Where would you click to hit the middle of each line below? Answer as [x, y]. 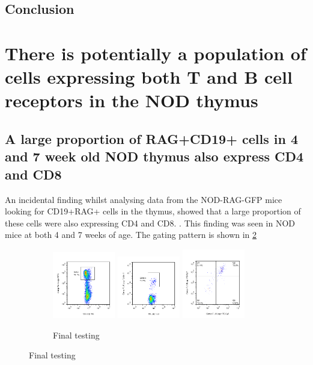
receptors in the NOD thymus [132, 100]
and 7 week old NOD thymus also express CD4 [154, 156]
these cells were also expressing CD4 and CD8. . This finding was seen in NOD [150, 223]
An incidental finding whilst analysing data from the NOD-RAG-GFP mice [144, 199]
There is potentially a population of [156, 53]
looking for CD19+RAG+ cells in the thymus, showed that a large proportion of [153, 211]
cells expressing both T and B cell [149, 77]
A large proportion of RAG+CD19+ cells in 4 [151, 138]
